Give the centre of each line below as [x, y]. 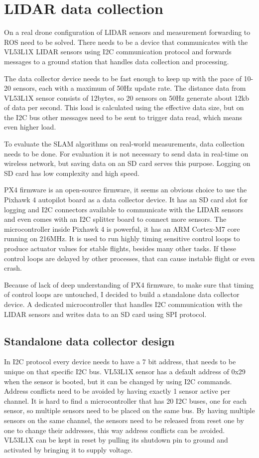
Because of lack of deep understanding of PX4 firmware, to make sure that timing [129, 284]
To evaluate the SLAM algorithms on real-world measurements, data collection [124, 144]
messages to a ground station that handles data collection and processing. [117, 61]
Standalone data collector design [89, 341]
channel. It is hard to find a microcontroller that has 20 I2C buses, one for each [125, 400]
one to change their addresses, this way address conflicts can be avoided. [115, 430]
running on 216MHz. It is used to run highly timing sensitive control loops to [122, 238]
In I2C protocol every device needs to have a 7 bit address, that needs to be [120, 362]
